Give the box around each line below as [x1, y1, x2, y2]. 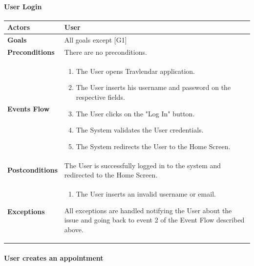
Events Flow [7, 103, 50, 113]
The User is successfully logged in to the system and [64, 160, 221, 170]
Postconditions [7, 165, 58, 175]
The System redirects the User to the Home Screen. [76, 141, 231, 151]
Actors [7, 22, 30, 32]
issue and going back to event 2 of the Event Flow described [64, 215, 245, 225]
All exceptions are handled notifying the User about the [64, 205, 232, 215]
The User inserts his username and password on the [76, 82, 231, 92]
